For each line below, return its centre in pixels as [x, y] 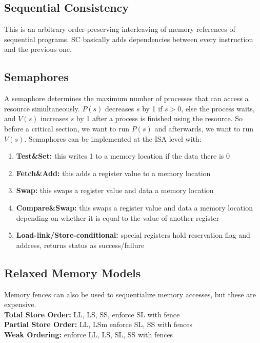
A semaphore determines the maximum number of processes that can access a [126, 98]
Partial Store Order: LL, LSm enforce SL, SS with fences [98, 324]
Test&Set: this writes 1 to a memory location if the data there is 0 [123, 156]
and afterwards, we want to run [204, 128]
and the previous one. [38, 49]
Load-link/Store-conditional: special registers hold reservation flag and [133, 235]
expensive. [20, 304]
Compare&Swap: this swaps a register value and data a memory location [134, 207]
